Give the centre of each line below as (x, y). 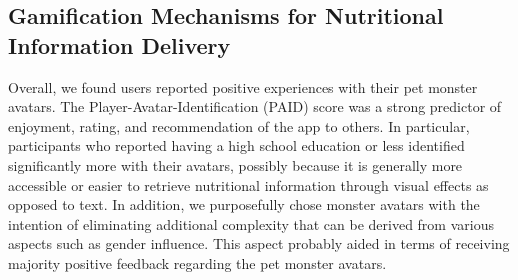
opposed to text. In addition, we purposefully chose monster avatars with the (244, 204)
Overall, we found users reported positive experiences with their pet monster (243, 86)
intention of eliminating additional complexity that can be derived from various (251, 223)
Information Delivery (119, 44)
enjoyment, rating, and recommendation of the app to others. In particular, (239, 125)
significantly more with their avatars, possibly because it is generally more (235, 164)
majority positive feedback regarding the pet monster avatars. (197, 262)
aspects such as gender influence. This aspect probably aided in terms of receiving (259, 243)
